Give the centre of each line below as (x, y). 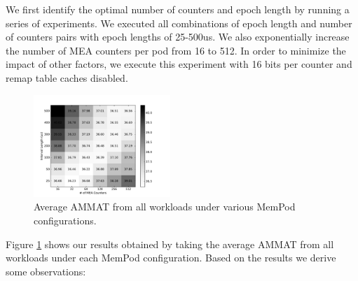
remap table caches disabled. (67, 77)
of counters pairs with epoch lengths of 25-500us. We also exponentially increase (178, 37)
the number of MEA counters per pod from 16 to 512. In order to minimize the (176, 50)
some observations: (46, 271)
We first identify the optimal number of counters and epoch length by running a (178, 9)
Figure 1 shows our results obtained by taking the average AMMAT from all (170, 244)
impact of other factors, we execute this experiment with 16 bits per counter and (179, 64)
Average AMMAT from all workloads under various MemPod (165, 207)
